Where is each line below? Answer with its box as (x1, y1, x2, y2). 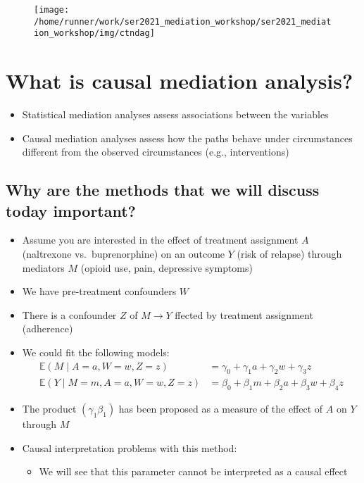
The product (22, 401, 77, 416)
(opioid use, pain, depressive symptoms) (80, 260, 253, 275)
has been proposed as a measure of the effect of (118, 401, 323, 416)
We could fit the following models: (22, 345, 170, 360)
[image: (34, 5, 70, 15)
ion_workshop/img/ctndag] (34, 28, 155, 39)
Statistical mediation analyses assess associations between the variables (22, 107, 329, 122)
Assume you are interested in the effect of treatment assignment (22, 232, 299, 247)
